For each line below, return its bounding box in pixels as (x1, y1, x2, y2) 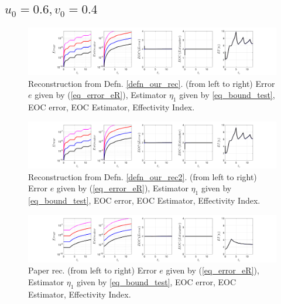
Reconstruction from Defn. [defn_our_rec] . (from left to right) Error (28, 77, 275, 89)
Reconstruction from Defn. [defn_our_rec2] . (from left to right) (28, 170, 257, 183)
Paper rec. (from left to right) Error (28, 264, 157, 276)
